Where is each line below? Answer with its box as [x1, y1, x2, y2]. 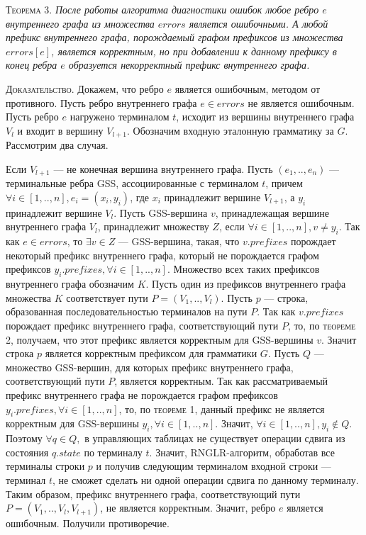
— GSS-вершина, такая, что [118, 234, 240, 249]
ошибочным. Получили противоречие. [6, 516, 170, 531]
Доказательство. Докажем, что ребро [6, 81, 164, 96]
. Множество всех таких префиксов [167, 261, 320, 276]
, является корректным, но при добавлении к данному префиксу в [51, 43, 337, 58]
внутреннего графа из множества [6, 16, 155, 30]
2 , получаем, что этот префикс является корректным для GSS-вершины [6, 332, 314, 347]
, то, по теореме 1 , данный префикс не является [118, 401, 325, 416]
